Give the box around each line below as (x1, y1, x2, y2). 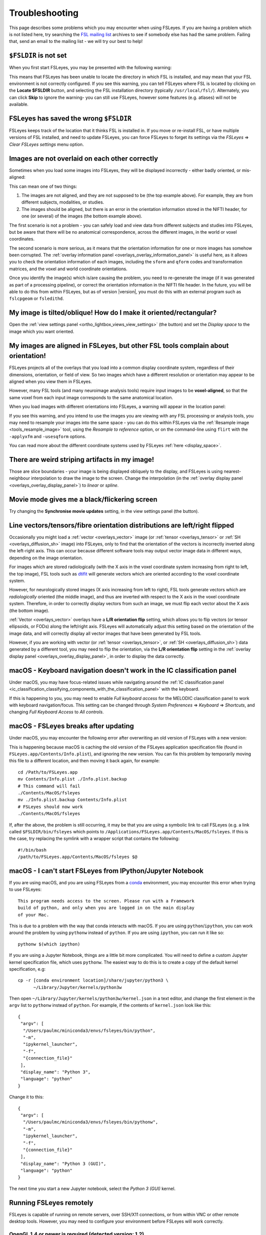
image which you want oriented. (9, 329, 74, 334)
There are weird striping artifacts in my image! (9, 455, 155, 464)
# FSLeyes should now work (18, 804, 83, 810)
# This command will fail (18, 783, 81, 789)
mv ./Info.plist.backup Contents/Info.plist (18, 797, 128, 803)
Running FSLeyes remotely (9, 1198, 94, 1207)
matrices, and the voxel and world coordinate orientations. (9, 266, 128, 272)
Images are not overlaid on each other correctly (9, 154, 159, 163)
